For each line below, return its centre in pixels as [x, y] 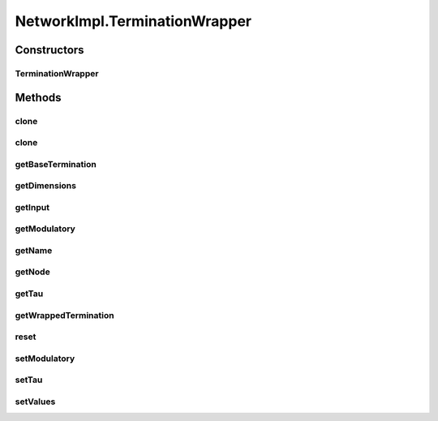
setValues [35, 402]
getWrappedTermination [64, 315]
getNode [32, 272]
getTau [29, 294]
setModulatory [45, 359]
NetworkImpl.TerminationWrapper [133, 21]
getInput [32, 207]
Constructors [49, 50]
